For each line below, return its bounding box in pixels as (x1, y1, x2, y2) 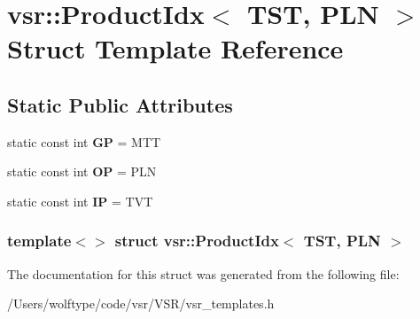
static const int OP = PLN (7, 162, 157, 181)
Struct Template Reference (7, 30, 344, 66)
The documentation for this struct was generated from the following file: (7, 264, 400, 283)
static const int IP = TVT (7, 191, 153, 210)
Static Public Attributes (7, 90, 233, 118)
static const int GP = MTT (7, 132, 161, 151)
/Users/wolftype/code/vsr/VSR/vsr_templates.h (7, 294, 275, 313)
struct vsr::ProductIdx (114, 230, 279, 252)
